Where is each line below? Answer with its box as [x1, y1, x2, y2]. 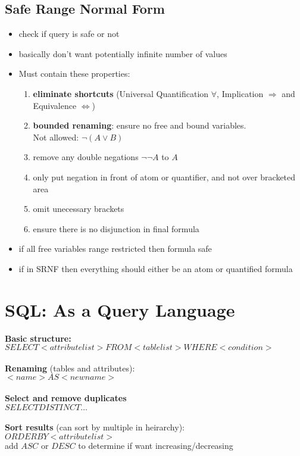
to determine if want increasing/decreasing [78, 439, 233, 451]
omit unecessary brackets [33, 202, 124, 215]
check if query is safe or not [18, 27, 120, 40]
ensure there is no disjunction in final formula [33, 222, 199, 235]
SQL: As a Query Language [5, 297, 235, 321]
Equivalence [33, 99, 77, 111]
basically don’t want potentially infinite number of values [18, 47, 227, 60]
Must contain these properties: [18, 67, 130, 80]
